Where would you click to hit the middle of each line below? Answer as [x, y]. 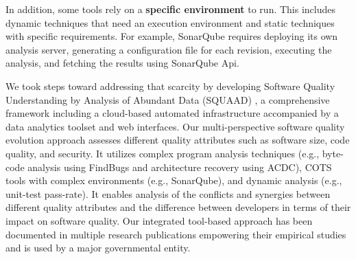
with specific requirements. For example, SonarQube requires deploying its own [172, 36]
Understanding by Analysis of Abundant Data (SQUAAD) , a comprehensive [168, 99]
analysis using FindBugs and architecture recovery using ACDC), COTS [180, 167]
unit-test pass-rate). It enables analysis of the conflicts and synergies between [168, 193]
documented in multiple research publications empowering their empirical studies [176, 234]
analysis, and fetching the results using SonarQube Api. [122, 63]
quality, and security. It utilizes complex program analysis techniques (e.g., [163, 153]
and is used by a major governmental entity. [98, 248]
